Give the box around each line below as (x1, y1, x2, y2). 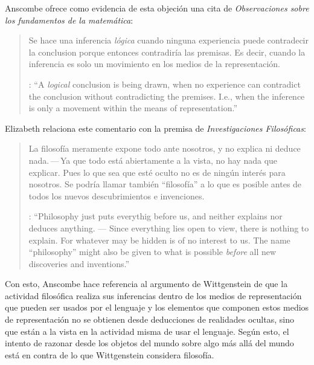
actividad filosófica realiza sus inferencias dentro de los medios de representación (5, 289, 302, 302)
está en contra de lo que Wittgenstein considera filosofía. (5, 348, 214, 361)
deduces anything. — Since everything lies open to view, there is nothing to (28, 221, 309, 234)
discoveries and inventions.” (28, 257, 130, 270)
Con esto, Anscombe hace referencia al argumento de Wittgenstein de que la (5, 277, 288, 290)
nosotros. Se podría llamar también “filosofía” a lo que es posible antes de (28, 178, 302, 190)
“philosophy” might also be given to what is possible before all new (28, 245, 277, 258)
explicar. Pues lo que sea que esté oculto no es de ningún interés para (28, 166, 286, 178)
